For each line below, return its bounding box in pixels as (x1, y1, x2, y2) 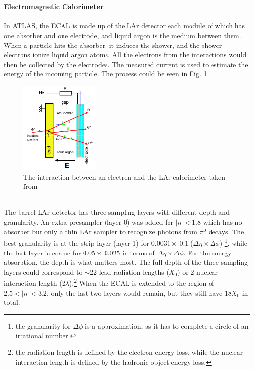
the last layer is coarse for (4, 247, 81, 257)
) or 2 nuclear (177, 266, 218, 277)
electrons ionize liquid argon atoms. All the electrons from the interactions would (4, 49, 247, 60)
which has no (203, 217, 242, 227)
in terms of (122, 247, 155, 257)
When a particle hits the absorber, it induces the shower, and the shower (4, 40, 222, 50)
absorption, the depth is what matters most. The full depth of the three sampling (4, 257, 248, 267)
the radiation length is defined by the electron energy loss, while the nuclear (15, 347, 243, 357)
